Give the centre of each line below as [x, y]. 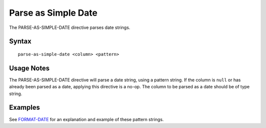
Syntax [20, 41]
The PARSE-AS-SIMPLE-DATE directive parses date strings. [70, 27]
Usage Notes [29, 68]
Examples [25, 108]
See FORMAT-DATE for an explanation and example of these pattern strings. [86, 119]
